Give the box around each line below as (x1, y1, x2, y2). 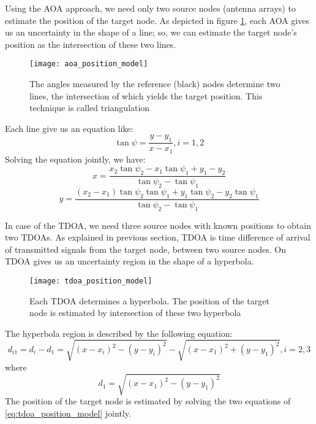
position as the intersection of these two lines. (5, 37, 176, 50)
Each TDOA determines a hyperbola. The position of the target (29, 294, 269, 307)
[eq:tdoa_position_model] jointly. (5, 406, 131, 419)
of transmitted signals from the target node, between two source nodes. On (5, 242, 287, 255)
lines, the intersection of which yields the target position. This (29, 89, 263, 102)
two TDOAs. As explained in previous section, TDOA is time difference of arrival (5, 231, 310, 244)
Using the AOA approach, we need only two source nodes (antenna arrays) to (5, 2, 296, 14)
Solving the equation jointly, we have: (5, 152, 146, 165)
